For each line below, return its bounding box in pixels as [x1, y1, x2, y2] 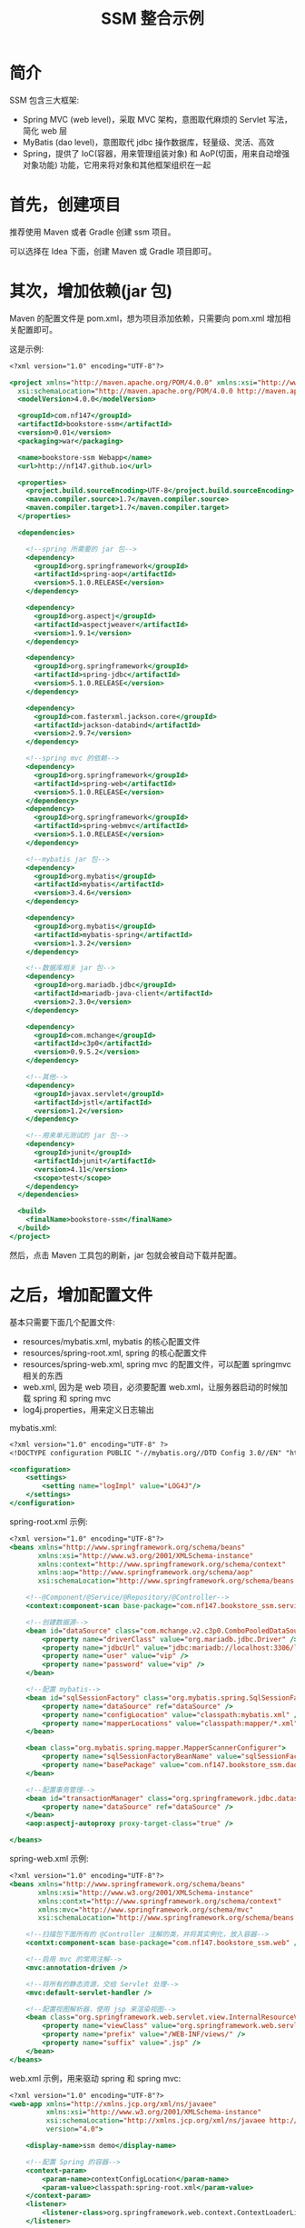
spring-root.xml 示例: [9, 1515, 88, 1527]
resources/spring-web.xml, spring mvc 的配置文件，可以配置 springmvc [22, 1358, 292, 1369]
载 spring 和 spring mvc [22, 1393, 112, 1404]
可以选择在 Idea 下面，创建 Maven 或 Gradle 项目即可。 [9, 245, 217, 256]
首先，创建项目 [9, 195, 122, 215]
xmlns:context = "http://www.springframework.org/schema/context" [37, 1560, 286, 1569]
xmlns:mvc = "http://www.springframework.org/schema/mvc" [37, 1905, 254, 1914]
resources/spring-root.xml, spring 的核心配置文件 [22, 1347, 208, 1358]
